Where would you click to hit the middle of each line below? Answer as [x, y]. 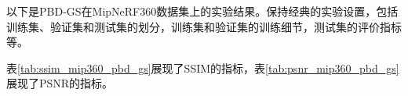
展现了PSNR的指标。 [60, 83]
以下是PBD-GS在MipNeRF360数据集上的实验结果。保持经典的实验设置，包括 [202, 11]
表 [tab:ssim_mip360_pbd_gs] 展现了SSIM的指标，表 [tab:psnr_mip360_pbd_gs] [203, 68]
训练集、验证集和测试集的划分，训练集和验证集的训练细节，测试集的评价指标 [204, 26]
